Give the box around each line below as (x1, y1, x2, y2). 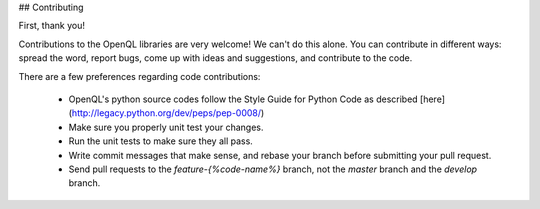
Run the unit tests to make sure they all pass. (68, 135, 254, 147)
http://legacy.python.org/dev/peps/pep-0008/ (71, 107, 262, 119)
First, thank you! (18, 20, 85, 32)
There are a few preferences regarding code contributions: (18, 70, 261, 82)
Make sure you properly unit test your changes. (68, 121, 264, 133)
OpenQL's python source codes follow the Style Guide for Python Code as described (68, 93, 419, 105)
